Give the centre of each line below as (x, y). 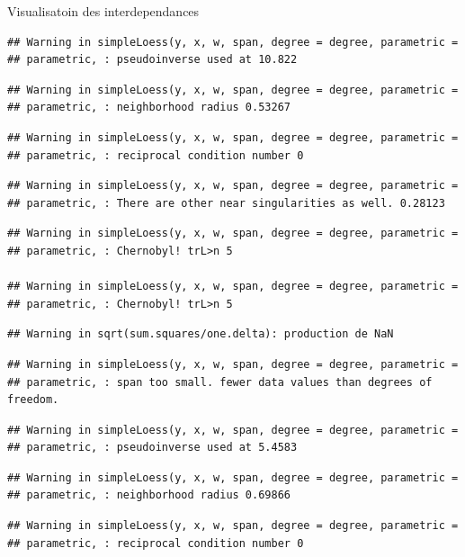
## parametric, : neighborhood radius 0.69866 (149, 495)
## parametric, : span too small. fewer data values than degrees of (220, 382)
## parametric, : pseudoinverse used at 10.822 (152, 60)
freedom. (33, 400)
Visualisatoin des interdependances (103, 11)
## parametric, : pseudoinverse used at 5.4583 (152, 448)
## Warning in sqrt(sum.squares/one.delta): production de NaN (201, 334)
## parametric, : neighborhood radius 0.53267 (149, 108)
